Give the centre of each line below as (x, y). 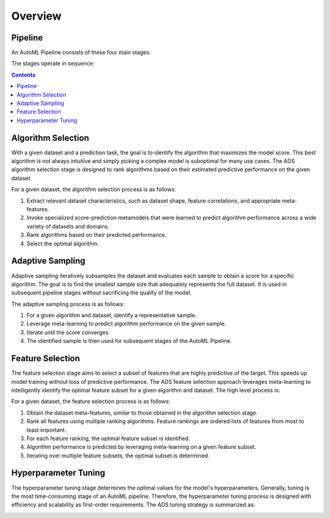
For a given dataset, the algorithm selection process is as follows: (94, 189)
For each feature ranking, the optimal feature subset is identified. (108, 438)
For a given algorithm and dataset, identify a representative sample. (112, 315)
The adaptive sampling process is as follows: (68, 304)
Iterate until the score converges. (68, 332)
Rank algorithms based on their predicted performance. (97, 235)
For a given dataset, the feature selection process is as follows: (91, 402)
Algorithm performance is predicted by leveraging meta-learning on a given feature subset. (141, 447)
